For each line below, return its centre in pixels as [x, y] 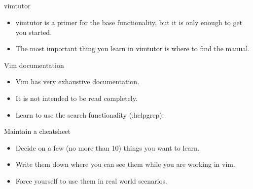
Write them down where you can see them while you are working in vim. [125, 164]
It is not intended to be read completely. [76, 98]
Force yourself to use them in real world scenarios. [91, 180]
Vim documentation [34, 65]
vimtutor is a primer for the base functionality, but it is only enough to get [129, 22]
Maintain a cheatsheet [37, 131]
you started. [34, 32]
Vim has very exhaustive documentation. [77, 81]
